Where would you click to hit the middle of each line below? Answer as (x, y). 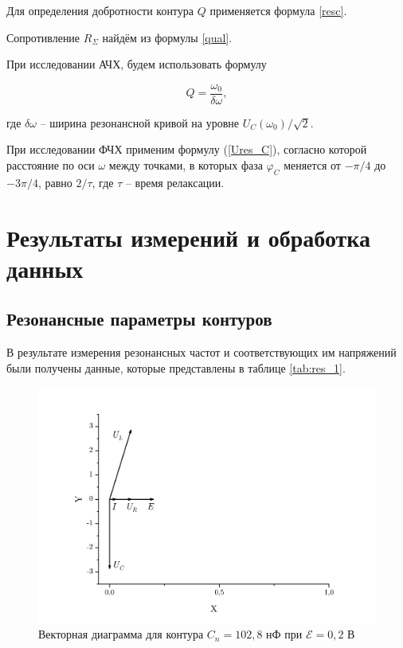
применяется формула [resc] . (278, 10)
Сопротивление (43, 37)
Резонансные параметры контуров (139, 319)
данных (45, 268)
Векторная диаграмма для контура (121, 634)
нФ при (284, 634)
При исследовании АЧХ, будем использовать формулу (137, 64)
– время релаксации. (175, 182)
